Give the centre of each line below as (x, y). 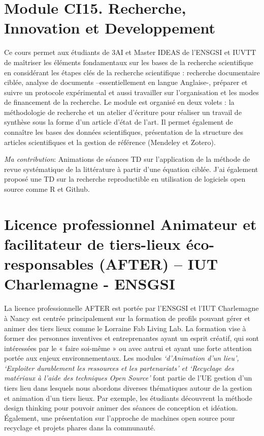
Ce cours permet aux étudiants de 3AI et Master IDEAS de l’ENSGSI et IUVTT (130, 52)
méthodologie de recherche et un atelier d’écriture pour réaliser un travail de (123, 112)
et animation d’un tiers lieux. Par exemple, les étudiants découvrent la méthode (128, 398)
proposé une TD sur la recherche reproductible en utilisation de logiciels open (125, 179)
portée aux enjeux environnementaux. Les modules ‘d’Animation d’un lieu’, (122, 358)
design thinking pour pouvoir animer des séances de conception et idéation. (121, 408)
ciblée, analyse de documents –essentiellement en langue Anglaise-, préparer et (126, 82)
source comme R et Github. (47, 189)
